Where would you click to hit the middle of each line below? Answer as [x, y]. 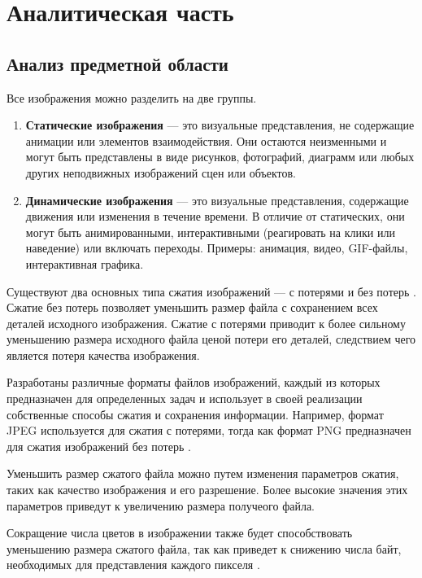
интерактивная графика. [85, 263]
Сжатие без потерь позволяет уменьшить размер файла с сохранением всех [192, 307]
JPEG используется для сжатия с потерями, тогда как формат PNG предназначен [209, 430]
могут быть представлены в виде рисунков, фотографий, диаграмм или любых [220, 157]
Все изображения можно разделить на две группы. [132, 97]
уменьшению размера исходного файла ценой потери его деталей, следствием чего [211, 339]
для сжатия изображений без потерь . [99, 446]
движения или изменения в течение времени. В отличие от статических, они [215, 216]
